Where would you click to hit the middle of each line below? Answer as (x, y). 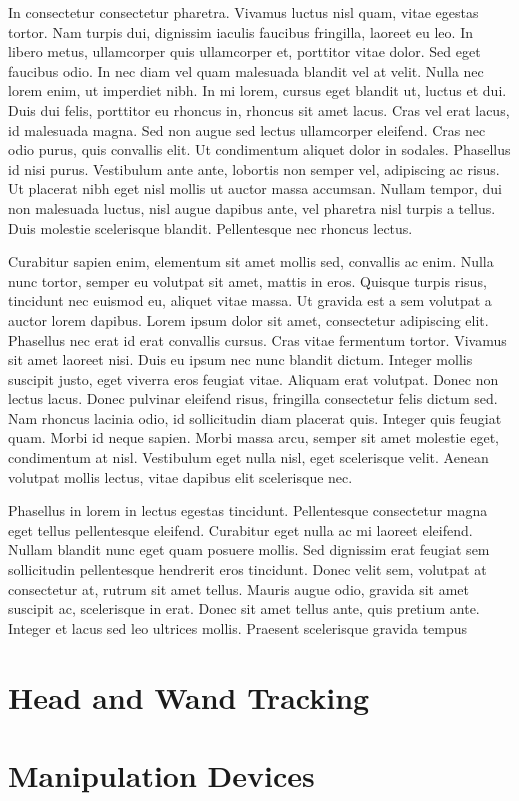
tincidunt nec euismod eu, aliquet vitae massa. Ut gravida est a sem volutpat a (250, 300)
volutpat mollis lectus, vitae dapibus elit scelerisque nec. (180, 476)
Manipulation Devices (161, 774)
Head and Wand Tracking (189, 696)
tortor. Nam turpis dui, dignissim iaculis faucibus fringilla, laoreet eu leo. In (240, 31)
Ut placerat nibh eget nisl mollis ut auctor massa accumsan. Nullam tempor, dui (255, 188)
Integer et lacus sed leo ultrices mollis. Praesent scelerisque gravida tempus (238, 627)
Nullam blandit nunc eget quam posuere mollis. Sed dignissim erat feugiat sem (249, 549)
